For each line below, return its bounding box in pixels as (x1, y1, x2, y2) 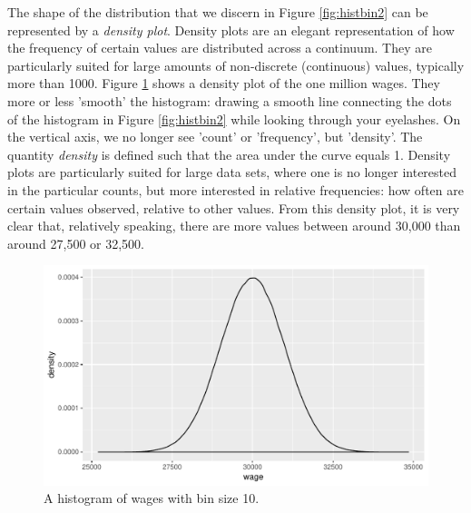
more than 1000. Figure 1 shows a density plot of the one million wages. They (7, 74, 440, 93)
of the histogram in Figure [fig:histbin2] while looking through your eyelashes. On (7, 109, 461, 128)
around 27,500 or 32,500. (7, 233, 144, 252)
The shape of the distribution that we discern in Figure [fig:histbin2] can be (7, 3, 428, 21)
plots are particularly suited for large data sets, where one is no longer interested (7, 163, 457, 182)
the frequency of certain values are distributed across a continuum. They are (7, 38, 432, 57)
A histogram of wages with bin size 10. (44, 488, 260, 508)
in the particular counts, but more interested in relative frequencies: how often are (7, 180, 464, 199)
